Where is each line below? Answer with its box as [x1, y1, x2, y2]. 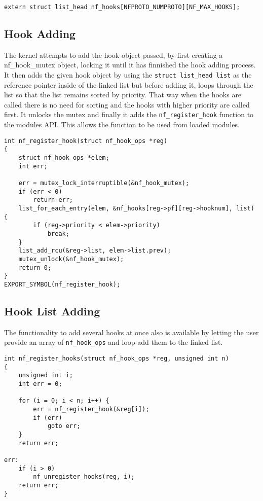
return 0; [18, 264, 52, 271]
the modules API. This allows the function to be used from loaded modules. [4, 119, 240, 130]
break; [47, 230, 69, 237]
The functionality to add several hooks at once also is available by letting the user [4, 327, 259, 337]
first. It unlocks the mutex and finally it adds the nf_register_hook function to [4, 109, 254, 120]
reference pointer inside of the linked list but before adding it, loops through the [4, 79, 253, 90]
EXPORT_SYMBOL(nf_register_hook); [4, 280, 121, 288]
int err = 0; [18, 380, 62, 387]
